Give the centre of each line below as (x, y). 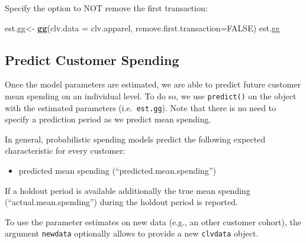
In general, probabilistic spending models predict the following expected (135, 139)
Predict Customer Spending (92, 59)
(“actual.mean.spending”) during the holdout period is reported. (121, 202)
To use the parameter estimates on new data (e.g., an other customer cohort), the (153, 221)
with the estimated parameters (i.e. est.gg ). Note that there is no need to (141, 107)
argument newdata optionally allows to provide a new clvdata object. (132, 233)
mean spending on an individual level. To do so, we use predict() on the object (151, 95)
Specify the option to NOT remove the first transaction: (106, 8)
